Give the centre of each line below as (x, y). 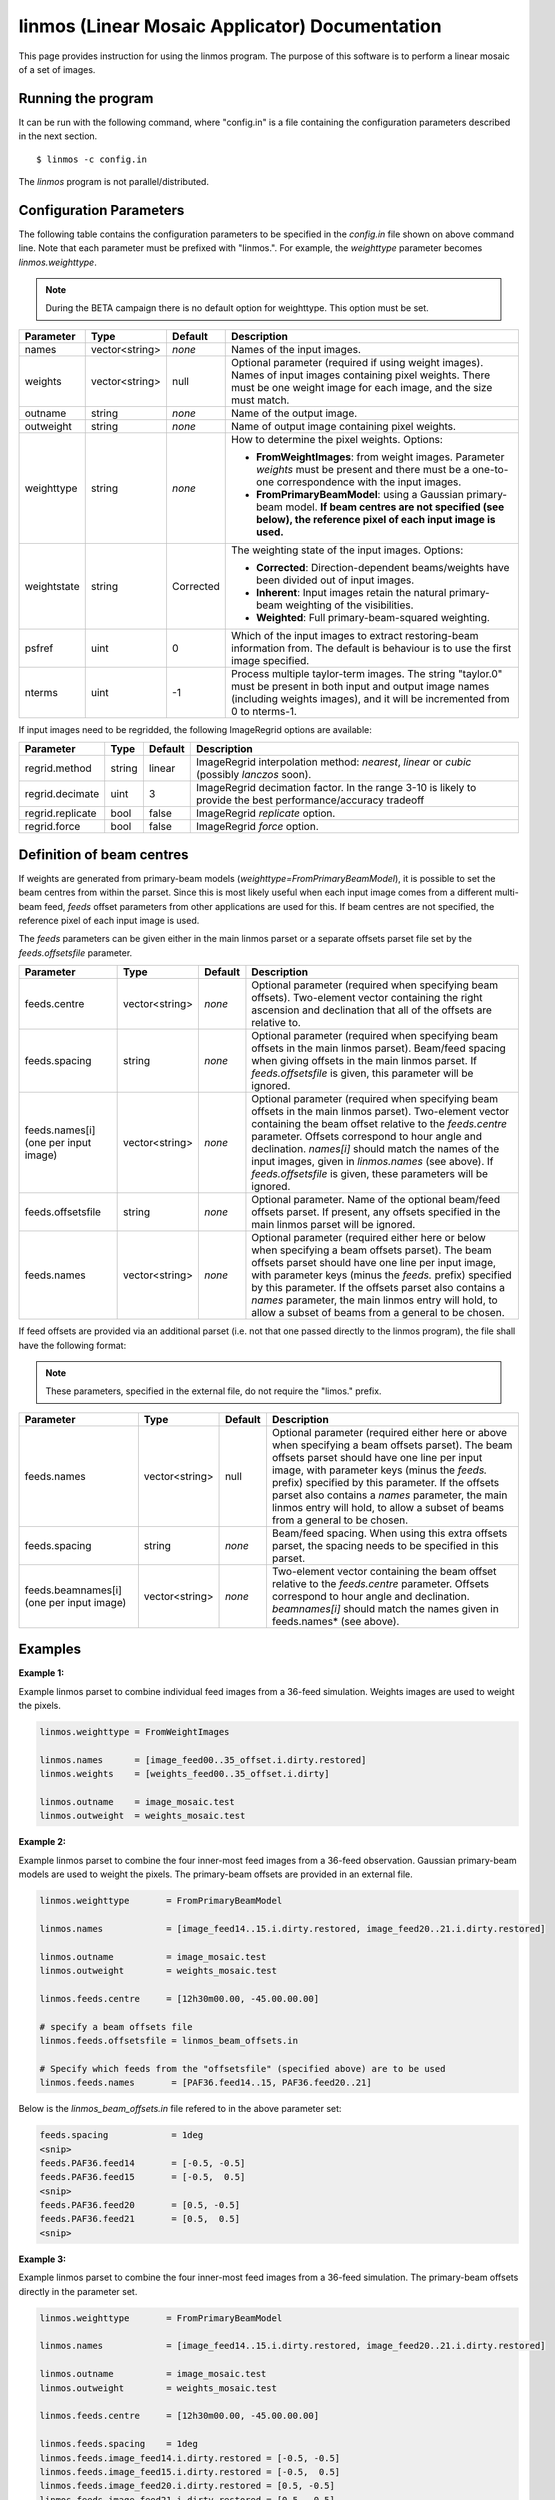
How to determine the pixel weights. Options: (337, 439)
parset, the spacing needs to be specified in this (385, 1545)
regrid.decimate (62, 794)
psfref (39, 648)
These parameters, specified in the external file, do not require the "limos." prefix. (213, 1391)
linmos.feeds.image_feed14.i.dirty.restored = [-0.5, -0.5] (190, 2458)
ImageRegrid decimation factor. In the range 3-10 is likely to (336, 788)
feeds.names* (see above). (335, 1621)
